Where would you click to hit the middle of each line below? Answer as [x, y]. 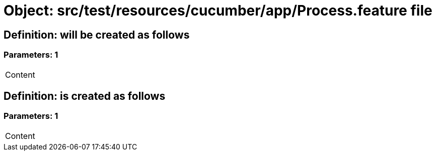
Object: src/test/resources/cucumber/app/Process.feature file [218, 11]
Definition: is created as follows [85, 96]
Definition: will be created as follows [97, 35]
